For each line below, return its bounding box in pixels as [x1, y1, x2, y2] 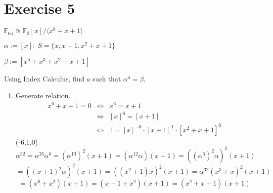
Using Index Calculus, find [4, 74, 85, 84]
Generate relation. [15, 90, 71, 100]
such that [92, 74, 121, 84]
